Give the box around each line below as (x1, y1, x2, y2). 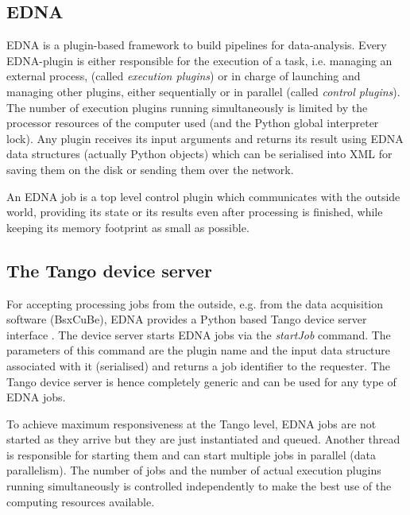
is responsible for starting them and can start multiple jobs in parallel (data (6, 446, 377, 463)
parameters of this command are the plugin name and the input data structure (6, 342, 391, 358)
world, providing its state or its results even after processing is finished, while (6, 203, 383, 220)
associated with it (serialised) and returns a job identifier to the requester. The (6, 357, 390, 374)
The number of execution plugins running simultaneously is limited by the (6, 99, 368, 115)
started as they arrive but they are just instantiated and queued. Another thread (6, 431, 400, 447)
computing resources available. (6, 493, 155, 509)
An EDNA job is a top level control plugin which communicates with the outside (6, 188, 400, 204)
